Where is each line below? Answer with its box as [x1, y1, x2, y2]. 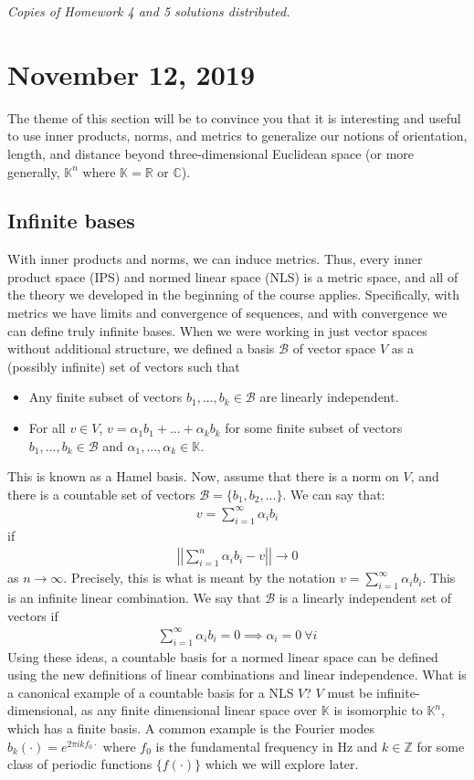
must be [327, 682, 373, 701]
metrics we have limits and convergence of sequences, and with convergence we [7, 303, 448, 322]
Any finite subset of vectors [28, 387, 183, 406]
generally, [7, 162, 60, 181]
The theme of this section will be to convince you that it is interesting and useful [7, 108, 461, 127]
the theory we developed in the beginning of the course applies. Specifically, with [7, 285, 459, 304]
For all [28, 418, 66, 437]
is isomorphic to [333, 701, 423, 720]
